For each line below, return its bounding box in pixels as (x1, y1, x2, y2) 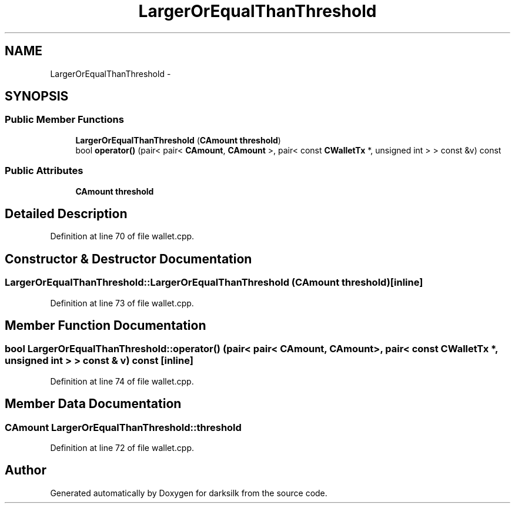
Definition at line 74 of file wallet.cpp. (50, 376, 194, 386)
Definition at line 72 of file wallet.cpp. (50, 443, 195, 453)
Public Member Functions (5, 113, 124, 126)
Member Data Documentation (5, 396, 182, 412)
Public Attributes (5, 165, 83, 177)
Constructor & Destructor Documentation (5, 251, 252, 266)
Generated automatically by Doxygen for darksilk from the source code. (50, 487, 327, 498)
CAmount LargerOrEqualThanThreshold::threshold (5, 421, 242, 433)
